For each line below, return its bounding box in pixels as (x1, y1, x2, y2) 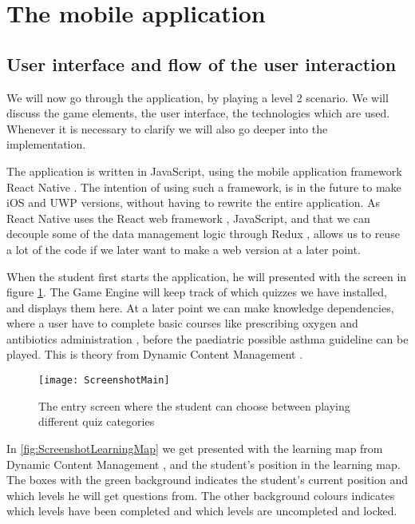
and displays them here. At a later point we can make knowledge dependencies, (6, 299, 394, 316)
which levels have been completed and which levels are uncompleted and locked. (6, 502, 397, 519)
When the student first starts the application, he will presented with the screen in (6, 268, 407, 284)
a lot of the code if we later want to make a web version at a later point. (6, 240, 361, 257)
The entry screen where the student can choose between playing (38, 397, 350, 414)
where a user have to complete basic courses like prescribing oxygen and (6, 315, 358, 331)
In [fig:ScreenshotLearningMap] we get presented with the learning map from (6, 439, 383, 456)
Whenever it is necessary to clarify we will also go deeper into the (6, 120, 328, 137)
